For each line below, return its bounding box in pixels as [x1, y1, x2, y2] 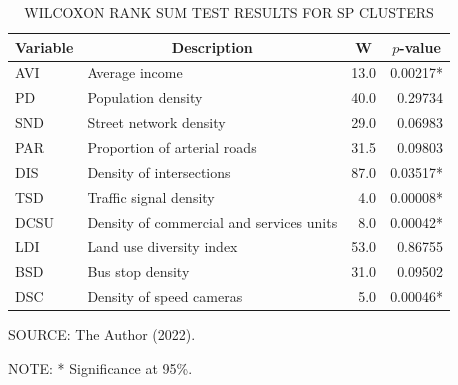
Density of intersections [87, 161, 231, 182]
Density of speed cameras [87, 286, 243, 307]
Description [171, 36, 253, 57]
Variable [15, 36, 74, 57]
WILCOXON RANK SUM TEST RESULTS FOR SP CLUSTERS [24, 2, 434, 22]
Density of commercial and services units [87, 211, 338, 232]
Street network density [87, 112, 226, 133]
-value [399, 36, 441, 57]
